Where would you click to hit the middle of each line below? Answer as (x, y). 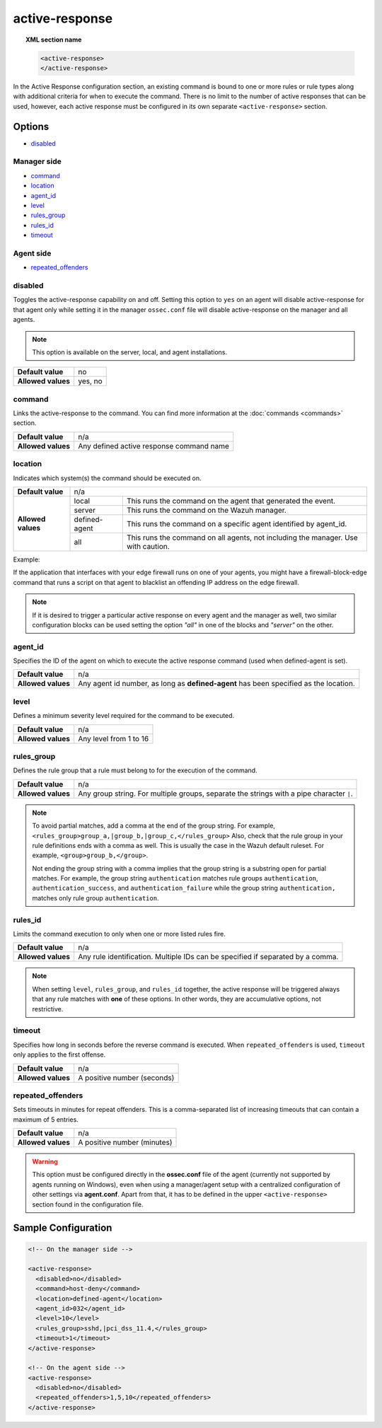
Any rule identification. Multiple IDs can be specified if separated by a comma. (208, 957)
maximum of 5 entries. (46, 1119)
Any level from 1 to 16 (114, 738)
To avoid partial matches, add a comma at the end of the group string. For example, (154, 826)
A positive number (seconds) (126, 1077)
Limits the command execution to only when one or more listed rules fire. (119, 934)
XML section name (54, 40)
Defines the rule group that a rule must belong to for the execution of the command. (135, 770)
